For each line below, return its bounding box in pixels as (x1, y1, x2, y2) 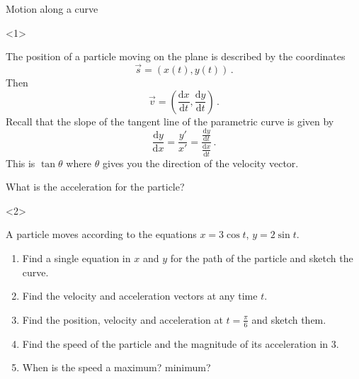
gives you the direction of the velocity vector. (102, 155, 299, 170)
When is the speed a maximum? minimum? (22, 360, 211, 375)
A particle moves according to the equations (6, 227, 197, 242)
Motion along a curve (6, 1, 98, 16)
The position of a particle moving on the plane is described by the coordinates (6, 49, 346, 64)
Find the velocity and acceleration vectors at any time (22, 288, 258, 303)
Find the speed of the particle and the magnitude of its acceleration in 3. (22, 336, 339, 351)
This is (6, 155, 35, 170)
